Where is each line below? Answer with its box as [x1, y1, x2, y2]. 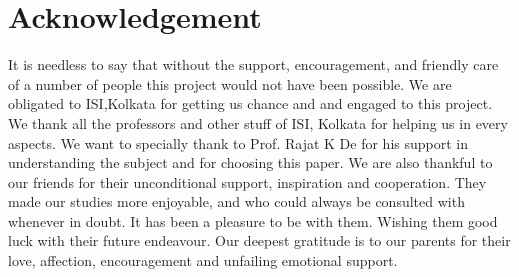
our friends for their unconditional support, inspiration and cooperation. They [8, 171, 487, 192]
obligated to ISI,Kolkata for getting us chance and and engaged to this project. [8, 93, 493, 114]
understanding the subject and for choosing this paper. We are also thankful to [8, 152, 493, 173]
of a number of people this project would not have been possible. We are [8, 73, 452, 94]
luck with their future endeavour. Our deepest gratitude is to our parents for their [8, 230, 511, 251]
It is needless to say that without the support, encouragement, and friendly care [8, 54, 499, 75]
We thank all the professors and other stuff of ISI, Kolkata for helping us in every [8, 112, 508, 133]
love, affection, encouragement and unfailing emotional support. [8, 250, 398, 271]
